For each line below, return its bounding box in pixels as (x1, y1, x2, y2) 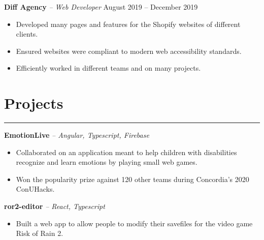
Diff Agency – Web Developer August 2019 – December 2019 (4, 2, 198, 12)
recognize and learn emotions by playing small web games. (16, 157, 197, 167)
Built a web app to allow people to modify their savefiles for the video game (16, 218, 253, 228)
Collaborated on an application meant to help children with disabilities (16, 146, 237, 157)
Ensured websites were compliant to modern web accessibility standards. (16, 45, 242, 56)
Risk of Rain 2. (16, 228, 63, 238)
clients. (16, 28, 38, 39)
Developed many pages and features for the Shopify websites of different (16, 18, 241, 29)
